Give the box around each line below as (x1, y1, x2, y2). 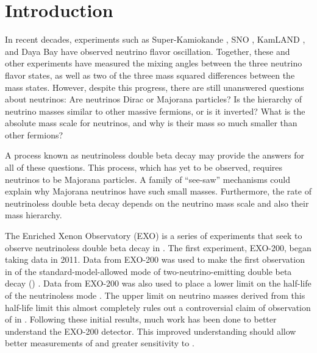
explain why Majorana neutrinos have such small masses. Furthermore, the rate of (5, 185, 312, 198)
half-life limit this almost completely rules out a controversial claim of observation (5, 301, 311, 313)
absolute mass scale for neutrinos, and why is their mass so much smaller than (5, 116, 297, 129)
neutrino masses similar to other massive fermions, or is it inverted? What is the (5, 104, 305, 117)
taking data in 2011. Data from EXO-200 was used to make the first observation (5, 253, 305, 266)
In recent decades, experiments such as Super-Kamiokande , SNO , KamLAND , (5, 33, 305, 46)
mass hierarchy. (5, 209, 62, 221)
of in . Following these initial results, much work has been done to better (5, 313, 277, 326)
